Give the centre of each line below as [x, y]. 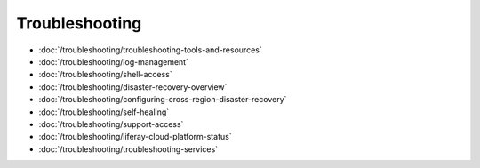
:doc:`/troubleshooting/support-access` [111, 124]
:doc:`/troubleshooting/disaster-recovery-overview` [133, 87]
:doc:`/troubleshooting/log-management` [113, 61]
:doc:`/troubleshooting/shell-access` [105, 75]
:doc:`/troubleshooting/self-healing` [104, 112]
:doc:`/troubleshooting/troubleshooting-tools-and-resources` [150, 50]
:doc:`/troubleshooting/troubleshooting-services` [128, 149]
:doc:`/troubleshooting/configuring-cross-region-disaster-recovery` [163, 100]
